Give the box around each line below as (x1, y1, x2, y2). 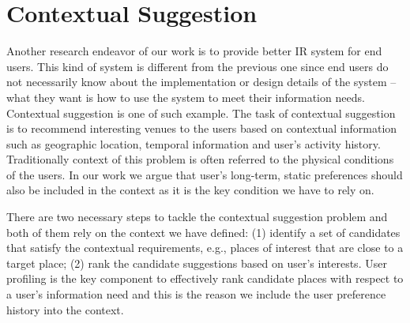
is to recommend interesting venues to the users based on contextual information (6, 120, 397, 137)
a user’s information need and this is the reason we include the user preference (6, 286, 386, 302)
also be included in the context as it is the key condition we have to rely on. (6, 182, 374, 198)
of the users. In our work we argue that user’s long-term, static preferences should (6, 166, 403, 182)
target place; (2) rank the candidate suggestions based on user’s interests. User (6, 254, 387, 271)
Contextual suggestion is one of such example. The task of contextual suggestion (6, 104, 396, 121)
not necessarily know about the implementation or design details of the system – (6, 73, 397, 90)
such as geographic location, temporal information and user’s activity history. (6, 135, 381, 152)
